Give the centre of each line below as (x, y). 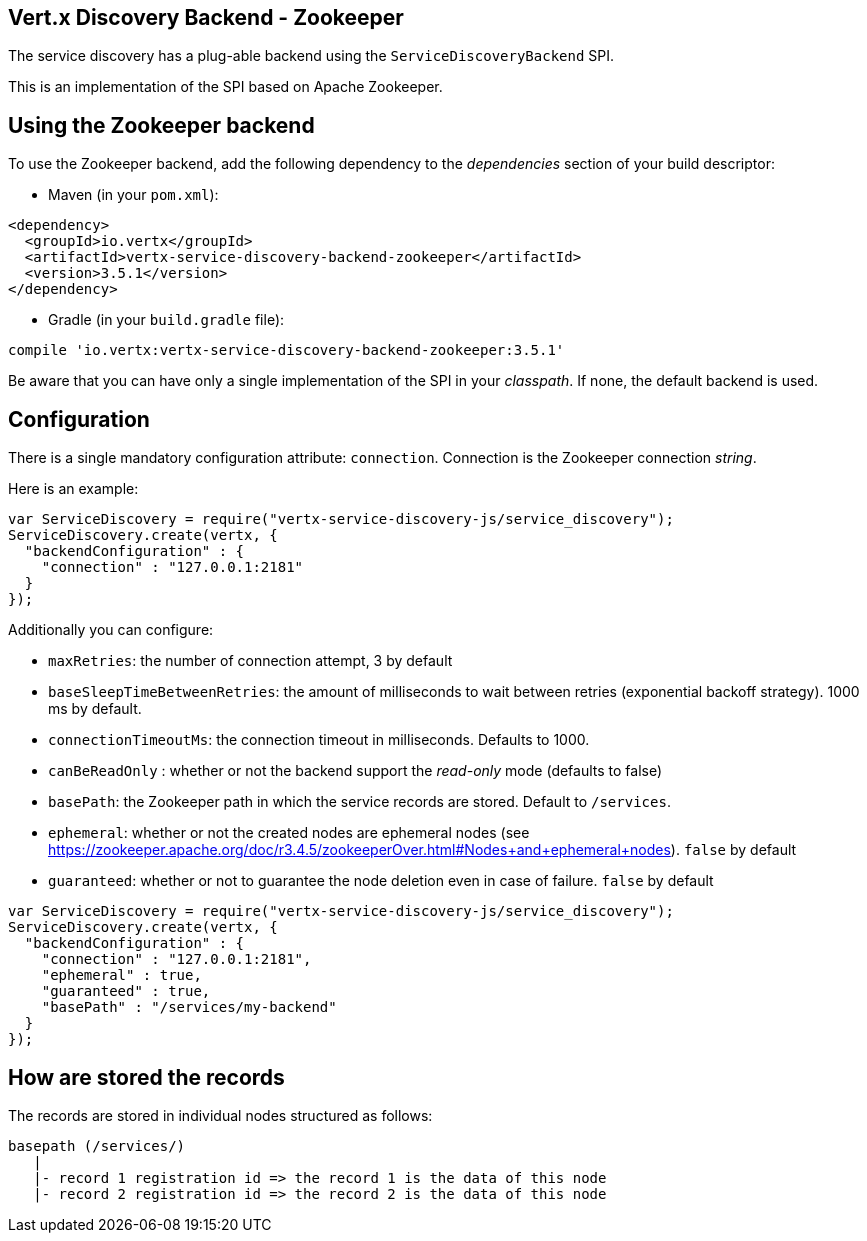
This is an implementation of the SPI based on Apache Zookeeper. (225, 87)
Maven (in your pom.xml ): (133, 195)
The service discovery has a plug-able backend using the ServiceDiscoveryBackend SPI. (311, 56)
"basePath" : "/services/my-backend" (189, 1007)
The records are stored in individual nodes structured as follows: (220, 1115)
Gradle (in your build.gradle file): (166, 320)
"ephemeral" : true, (121, 975)
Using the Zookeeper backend (161, 125)
